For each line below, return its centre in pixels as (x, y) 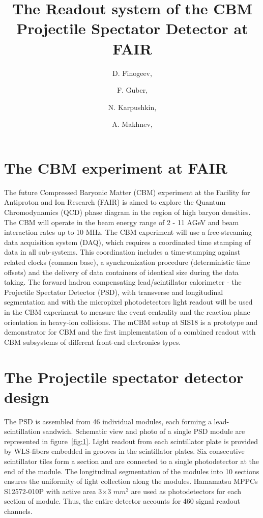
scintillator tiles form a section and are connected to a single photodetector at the (131, 461)
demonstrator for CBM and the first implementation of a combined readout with (130, 332)
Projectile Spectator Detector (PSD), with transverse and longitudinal (114, 292)
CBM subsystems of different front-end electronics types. (93, 342)
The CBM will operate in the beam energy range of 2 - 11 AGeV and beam (122, 222)
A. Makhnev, (132, 124)
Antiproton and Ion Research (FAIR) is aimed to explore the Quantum (115, 202)
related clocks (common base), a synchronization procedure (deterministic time (127, 262)
